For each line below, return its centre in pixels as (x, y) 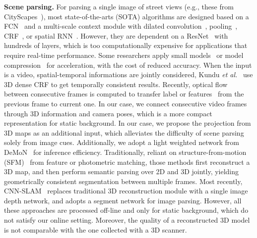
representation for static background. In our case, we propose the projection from (128, 123)
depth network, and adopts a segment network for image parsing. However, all (123, 200)
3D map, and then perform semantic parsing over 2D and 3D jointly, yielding (122, 171)
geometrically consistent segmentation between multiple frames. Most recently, (123, 181)
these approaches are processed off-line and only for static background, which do (126, 210)
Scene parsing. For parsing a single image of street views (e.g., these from (119, 6)
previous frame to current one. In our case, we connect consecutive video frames (126, 103)
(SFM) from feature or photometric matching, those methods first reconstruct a (127, 162)
